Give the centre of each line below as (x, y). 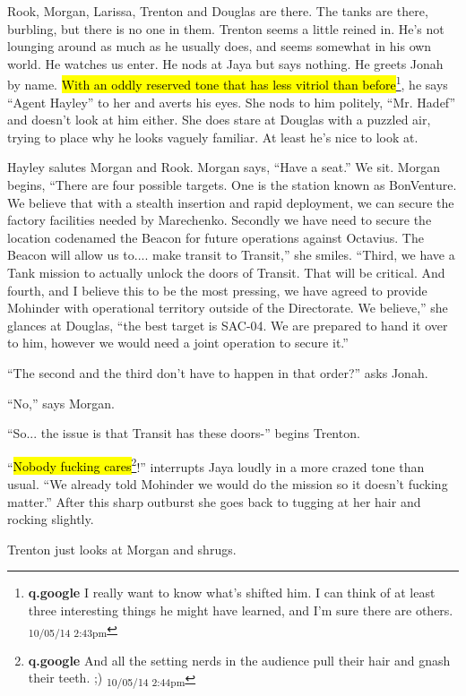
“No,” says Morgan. (61, 403)
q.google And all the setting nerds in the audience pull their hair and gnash (239, 660)
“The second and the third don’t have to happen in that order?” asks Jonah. (218, 372)
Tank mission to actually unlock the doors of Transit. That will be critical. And (226, 272)
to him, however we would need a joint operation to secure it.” (178, 343)
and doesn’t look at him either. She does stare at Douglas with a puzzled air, (219, 120)
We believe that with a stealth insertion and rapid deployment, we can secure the (231, 202)
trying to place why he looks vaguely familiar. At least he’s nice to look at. (213, 137)
